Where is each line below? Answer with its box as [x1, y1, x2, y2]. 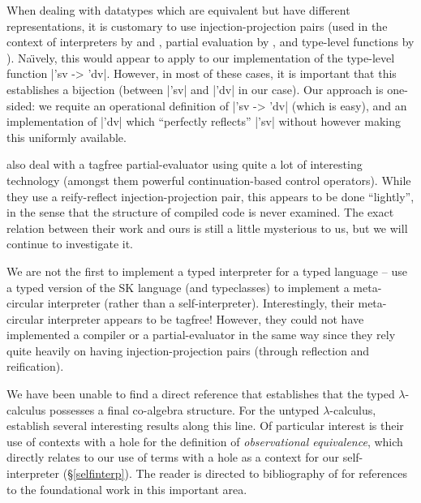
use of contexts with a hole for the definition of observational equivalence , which [6, 432, 403, 449]
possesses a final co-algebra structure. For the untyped [49, 401, 320, 418]
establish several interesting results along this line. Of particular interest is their [6, 417, 404, 434]
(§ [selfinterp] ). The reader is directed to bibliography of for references [62, 465, 407, 482]
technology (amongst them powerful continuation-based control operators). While [6, 171, 411, 188]
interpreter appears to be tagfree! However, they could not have [47, 310, 364, 327]
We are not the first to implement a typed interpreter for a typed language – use [6, 262, 407, 279]
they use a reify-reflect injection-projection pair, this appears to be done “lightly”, [6, 187, 415, 204]
